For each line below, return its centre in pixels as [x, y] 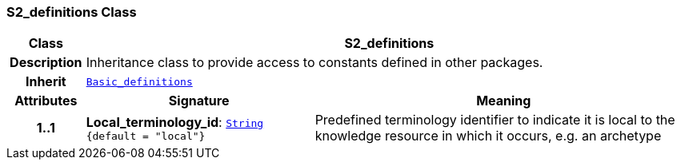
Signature [199, 101]
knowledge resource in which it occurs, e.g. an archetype [488, 136]
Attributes [46, 101]
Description [46, 63]
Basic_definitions [139, 81]
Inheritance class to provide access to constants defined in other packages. [314, 63]
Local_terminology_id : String [175, 122]
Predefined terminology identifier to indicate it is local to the [495, 120]
